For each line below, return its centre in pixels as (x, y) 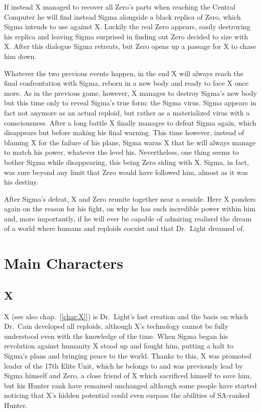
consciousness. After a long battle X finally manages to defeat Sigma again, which (130, 122)
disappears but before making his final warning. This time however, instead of (124, 132)
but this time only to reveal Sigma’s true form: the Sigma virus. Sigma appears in (130, 103)
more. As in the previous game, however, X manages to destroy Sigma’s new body (130, 93)
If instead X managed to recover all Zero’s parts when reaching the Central (120, 7)
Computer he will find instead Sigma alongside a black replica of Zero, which (122, 16)
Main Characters (64, 263)
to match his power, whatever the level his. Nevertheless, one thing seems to (121, 152)
